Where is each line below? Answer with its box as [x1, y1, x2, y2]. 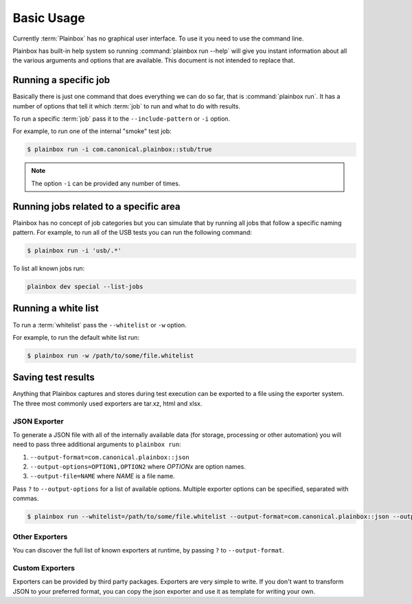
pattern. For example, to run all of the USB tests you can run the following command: [12, 229, 252, 237]
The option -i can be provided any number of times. [31, 179, 181, 187]
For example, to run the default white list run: [12, 333, 140, 341]
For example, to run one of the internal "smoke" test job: [12, 127, 172, 135]
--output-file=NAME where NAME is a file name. [30, 472, 175, 480]
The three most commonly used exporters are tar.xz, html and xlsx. [12, 399, 203, 408]
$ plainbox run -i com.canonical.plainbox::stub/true [27, 146, 212, 154]
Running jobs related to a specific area [12, 200, 181, 212]
